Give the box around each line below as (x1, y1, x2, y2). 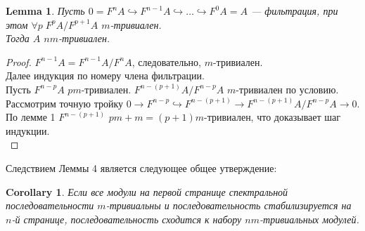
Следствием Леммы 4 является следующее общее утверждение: (6, 160, 277, 175)
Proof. (6, 54, 32, 69)
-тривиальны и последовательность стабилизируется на (105, 198, 352, 213)
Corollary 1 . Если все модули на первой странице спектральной (6, 184, 288, 199)
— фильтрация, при (250, 4, 338, 18)
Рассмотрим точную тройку (6, 95, 124, 110)
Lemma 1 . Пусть (6, 4, 85, 18)
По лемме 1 (6, 110, 56, 124)
